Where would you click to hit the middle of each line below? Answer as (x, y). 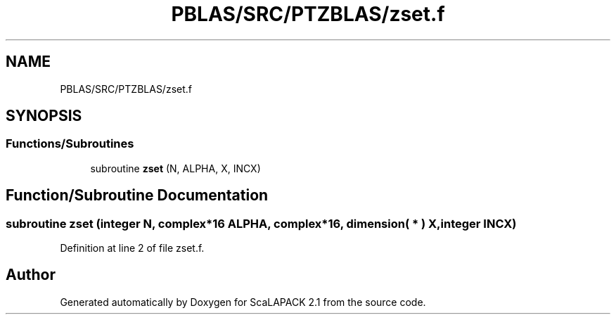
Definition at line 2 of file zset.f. (132, 248)
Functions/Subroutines (70, 144)
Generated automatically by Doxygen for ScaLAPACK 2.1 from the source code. (243, 302)
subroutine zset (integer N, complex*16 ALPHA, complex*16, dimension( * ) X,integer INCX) (261, 223)
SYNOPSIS (44, 116)
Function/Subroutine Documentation (137, 196)
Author (31, 275)
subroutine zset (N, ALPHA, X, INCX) (175, 168)
